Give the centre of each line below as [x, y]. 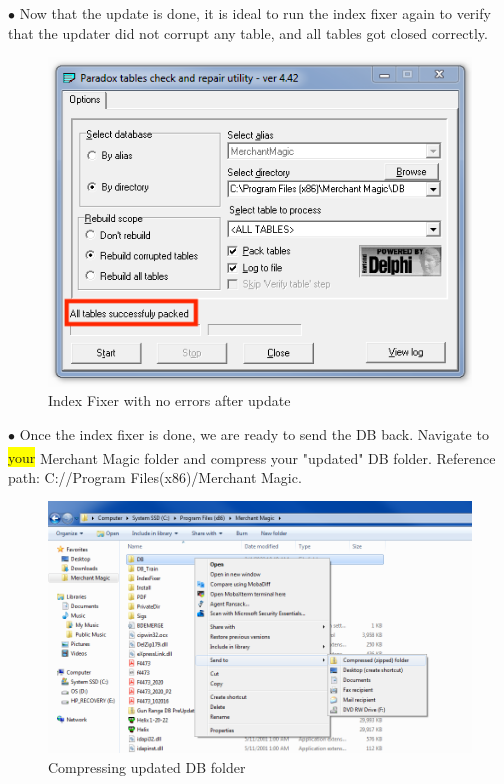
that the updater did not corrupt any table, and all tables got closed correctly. [248, 32]
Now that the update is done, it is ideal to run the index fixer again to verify [255, 13]
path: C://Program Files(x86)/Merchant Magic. [155, 476]
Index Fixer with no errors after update [169, 400]
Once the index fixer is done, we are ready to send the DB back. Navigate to [254, 434]
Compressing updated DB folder [147, 766]
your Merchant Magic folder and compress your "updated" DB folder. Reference [252, 457]
